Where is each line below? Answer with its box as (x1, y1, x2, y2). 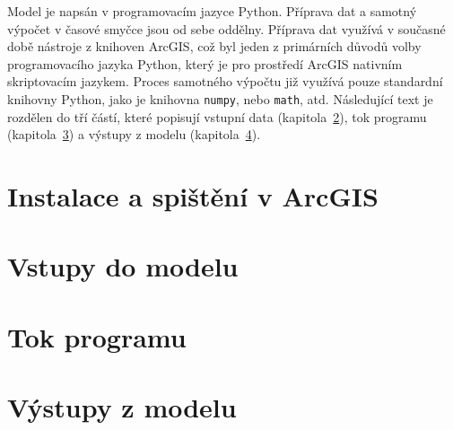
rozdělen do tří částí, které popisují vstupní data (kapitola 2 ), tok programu (7, 107, 427, 126)
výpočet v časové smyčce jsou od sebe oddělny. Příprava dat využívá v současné (7, 19, 446, 38)
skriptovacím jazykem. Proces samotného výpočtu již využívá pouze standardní (7, 72, 443, 91)
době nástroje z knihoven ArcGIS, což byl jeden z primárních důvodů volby (7, 37, 422, 56)
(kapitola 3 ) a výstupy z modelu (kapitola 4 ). (7, 125, 261, 144)
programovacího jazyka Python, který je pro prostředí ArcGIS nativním (7, 54, 403, 73)
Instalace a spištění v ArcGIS (7, 178, 379, 214)
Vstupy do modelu (7, 248, 239, 285)
